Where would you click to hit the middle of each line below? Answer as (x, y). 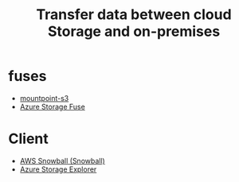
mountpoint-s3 (44, 98)
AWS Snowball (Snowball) (62, 161)
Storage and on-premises (134, 31)
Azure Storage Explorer (58, 169)
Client (29, 139)
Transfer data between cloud (134, 15)
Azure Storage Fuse (52, 106)
